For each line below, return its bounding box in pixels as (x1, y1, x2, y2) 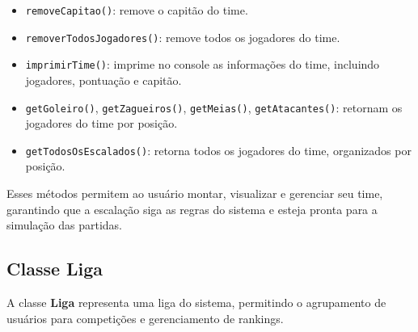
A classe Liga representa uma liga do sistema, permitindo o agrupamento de (6, 294, 386, 311)
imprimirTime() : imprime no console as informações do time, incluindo (25, 56, 380, 73)
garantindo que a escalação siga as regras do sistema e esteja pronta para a (6, 200, 378, 217)
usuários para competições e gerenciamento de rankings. (6, 309, 284, 326)
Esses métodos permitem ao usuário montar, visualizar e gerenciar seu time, (6, 185, 383, 202)
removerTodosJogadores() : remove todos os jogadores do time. (25, 28, 340, 45)
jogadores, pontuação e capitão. (25, 71, 182, 88)
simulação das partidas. (6, 216, 122, 233)
